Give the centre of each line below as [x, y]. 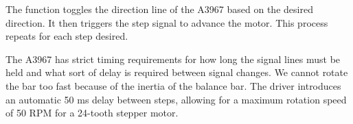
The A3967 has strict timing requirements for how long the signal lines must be [173, 59]
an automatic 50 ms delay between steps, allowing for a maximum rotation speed [176, 99]
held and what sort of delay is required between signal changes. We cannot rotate [177, 72]
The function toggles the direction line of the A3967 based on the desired [159, 9]
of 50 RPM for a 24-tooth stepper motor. [92, 113]
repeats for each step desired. [67, 36]
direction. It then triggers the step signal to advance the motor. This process [167, 22]
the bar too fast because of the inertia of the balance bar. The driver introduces [173, 85]
